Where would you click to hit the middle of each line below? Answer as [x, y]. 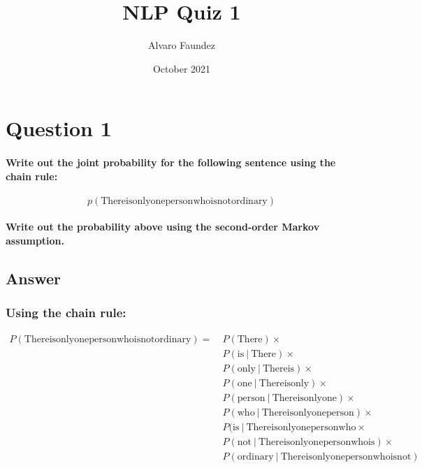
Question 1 [59, 128]
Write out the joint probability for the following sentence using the [171, 162]
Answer [34, 278]
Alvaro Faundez [182, 45]
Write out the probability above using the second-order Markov [163, 227]
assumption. [35, 241]
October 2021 [182, 68]
